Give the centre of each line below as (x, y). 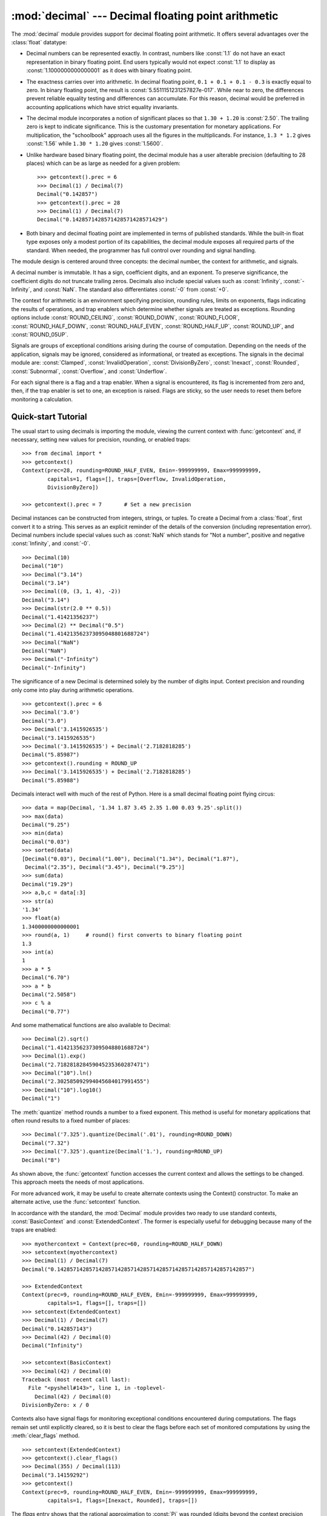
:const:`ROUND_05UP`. (40, 335)
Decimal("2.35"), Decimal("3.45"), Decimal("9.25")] (105, 867)
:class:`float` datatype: (39, 42)
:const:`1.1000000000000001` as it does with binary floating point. (109, 70)
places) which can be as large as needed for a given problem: (104, 163)
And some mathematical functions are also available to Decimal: (91, 1025)
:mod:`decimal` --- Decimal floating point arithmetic (145, 16)
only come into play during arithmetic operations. (73, 690)
